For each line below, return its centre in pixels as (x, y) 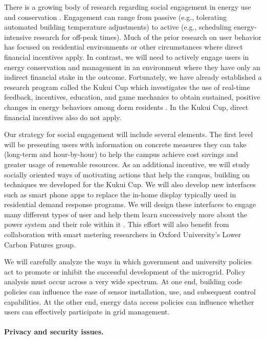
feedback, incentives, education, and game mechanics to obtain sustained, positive (132, 97)
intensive (18, 37)
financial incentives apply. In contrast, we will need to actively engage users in (127, 56)
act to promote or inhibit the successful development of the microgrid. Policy (125, 271)
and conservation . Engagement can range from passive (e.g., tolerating (115, 17)
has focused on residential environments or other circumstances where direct (124, 47)
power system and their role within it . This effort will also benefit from (117, 224)
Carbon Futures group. (40, 244)
